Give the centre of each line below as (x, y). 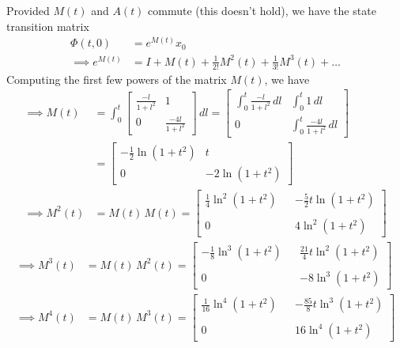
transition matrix (48, 26)
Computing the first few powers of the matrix (117, 79)
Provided (28, 10)
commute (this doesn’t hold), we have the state (262, 10)
